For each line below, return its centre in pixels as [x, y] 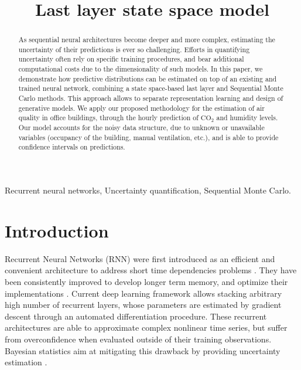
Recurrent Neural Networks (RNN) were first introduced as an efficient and [140, 258]
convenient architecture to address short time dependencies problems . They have [151, 270]
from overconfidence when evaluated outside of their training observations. [138, 339]
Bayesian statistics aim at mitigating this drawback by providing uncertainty [143, 350]
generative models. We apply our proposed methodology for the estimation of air [141, 108]
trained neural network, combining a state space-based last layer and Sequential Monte [151, 88]
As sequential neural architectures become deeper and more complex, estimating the [147, 40]
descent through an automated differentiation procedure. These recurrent [136, 316]
